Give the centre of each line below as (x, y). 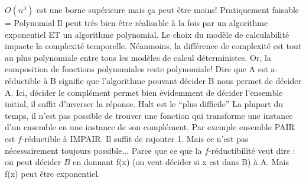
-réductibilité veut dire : (252, 150)
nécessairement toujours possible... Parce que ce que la (103, 150)
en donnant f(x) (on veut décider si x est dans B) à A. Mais (181, 162)
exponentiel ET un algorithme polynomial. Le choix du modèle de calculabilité (147, 34)
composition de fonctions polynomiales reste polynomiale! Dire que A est (136, 69)
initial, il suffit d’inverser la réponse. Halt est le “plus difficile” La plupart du (144, 104)
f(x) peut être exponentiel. (53, 173)
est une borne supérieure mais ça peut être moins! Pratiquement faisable (168, 9)
